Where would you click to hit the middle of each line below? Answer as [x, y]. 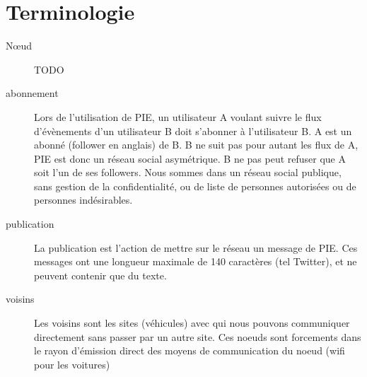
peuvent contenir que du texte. [100, 275]
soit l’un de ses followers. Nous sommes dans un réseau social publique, [188, 172]
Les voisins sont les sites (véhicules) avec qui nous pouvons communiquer [192, 323]
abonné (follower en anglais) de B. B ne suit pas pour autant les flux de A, [196, 145]
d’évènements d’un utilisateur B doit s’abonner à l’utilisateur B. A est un [193, 130]
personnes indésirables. [83, 200]
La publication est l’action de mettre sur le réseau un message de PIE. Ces [196, 247]
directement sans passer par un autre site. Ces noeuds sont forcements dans [198, 336]
